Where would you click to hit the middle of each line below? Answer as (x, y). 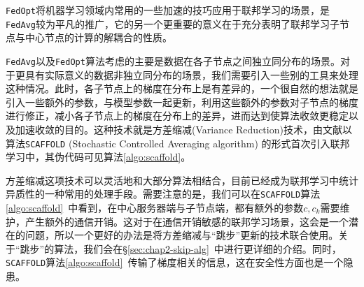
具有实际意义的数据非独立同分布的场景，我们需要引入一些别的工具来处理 (191, 74)
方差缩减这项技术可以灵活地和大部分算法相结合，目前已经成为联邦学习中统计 (182, 180)
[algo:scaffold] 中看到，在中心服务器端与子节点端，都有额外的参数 (155, 208)
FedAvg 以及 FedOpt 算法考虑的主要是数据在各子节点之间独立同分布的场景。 (173, 60)
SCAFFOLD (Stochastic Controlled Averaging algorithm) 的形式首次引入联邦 (188, 143)
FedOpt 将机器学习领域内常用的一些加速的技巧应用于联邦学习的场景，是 (168, 10)
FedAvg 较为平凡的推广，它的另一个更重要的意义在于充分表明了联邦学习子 (173, 23)
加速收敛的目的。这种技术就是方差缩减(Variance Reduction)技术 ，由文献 (178, 129)
